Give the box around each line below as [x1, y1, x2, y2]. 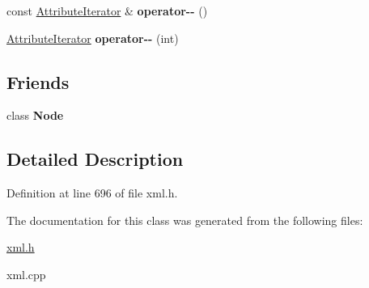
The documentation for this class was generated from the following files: [6, 211, 363, 228]
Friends [6, 69, 70, 94]
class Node [6, 107, 64, 124]
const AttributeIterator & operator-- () [6, 2, 208, 19]
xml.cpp [6, 265, 46, 282]
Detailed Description [6, 146, 184, 172]
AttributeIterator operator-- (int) [6, 29, 179, 46]
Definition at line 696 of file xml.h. [6, 184, 178, 201]
